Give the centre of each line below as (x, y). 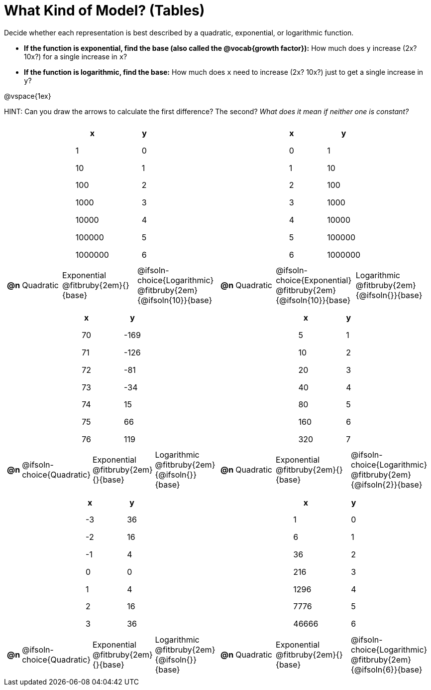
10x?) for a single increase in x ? (76, 56)
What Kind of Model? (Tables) (105, 10)
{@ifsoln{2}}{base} (387, 485)
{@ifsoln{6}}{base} (387, 669)
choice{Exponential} (314, 280)
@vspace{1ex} (28, 96)
